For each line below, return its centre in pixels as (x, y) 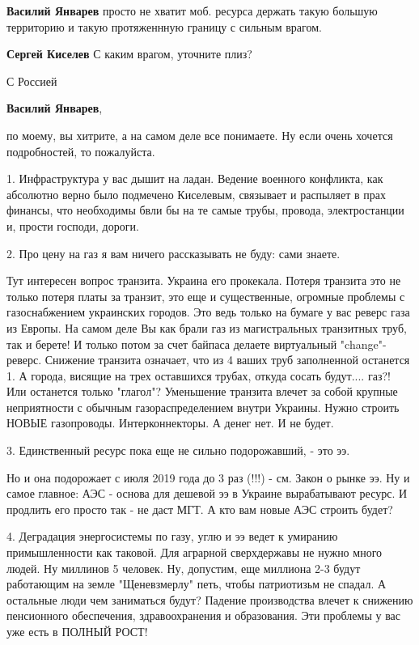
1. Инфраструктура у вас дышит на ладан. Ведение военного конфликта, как (195, 178)
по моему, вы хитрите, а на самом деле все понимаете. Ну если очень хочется (200, 135)
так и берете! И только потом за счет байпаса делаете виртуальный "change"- (197, 344)
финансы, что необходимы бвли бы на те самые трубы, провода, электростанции (205, 210)
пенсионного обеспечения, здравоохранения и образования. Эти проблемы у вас (204, 615)
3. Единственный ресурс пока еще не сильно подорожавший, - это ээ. (178, 450)
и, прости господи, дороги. (73, 225)
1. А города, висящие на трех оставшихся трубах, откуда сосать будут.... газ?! (199, 375)
